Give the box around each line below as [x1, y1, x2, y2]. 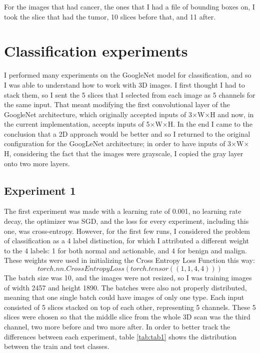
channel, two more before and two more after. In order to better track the [4, 321, 230, 331]
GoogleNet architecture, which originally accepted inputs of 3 [4, 109, 192, 119]
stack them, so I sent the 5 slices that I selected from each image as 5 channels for [4, 89, 255, 100]
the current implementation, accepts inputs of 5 [4, 119, 150, 129]
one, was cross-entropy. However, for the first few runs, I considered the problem [4, 225, 250, 236]
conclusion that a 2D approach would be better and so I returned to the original [4, 128, 250, 139]
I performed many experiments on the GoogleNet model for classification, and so [4, 70, 251, 80]
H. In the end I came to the [167, 119, 252, 129]
